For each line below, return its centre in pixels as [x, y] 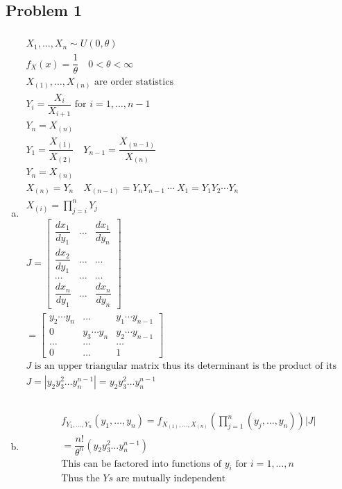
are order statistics [134, 82]
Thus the [80, 479]
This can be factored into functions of [142, 464]
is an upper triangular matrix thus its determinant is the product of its [186, 366]
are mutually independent [171, 479]
